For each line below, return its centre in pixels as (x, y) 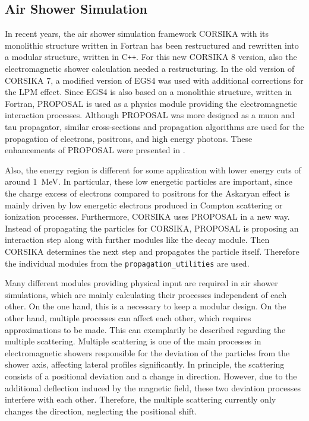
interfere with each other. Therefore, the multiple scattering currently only (141, 399)
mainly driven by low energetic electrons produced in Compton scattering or (144, 205)
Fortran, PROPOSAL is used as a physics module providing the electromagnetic (151, 103)
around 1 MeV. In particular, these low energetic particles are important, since (149, 181)
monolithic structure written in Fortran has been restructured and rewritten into (152, 45)
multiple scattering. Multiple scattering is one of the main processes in (133, 341)
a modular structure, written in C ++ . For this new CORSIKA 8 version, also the (151, 57)
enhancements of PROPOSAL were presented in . (95, 150)
